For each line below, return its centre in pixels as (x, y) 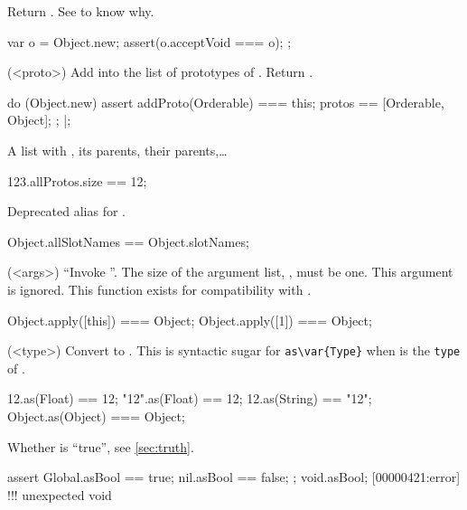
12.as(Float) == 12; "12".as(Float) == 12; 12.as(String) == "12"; (190, 398)
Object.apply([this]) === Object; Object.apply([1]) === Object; (190, 320)
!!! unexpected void (60, 494)
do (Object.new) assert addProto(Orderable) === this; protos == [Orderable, (226, 102)
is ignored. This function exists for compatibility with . (159, 289)
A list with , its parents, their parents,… (117, 150)
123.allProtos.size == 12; (77, 180)
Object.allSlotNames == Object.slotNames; (128, 241)
